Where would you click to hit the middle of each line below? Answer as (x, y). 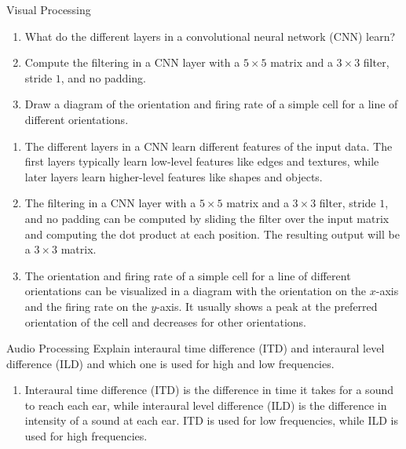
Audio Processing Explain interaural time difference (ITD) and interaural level (196, 348)
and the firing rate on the (86, 306)
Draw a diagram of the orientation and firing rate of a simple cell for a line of (211, 104)
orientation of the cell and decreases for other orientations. (165, 321)
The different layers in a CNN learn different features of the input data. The (208, 146)
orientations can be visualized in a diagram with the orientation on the (196, 291)
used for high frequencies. (86, 436)
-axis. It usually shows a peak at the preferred (267, 306)
